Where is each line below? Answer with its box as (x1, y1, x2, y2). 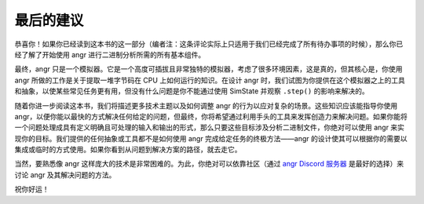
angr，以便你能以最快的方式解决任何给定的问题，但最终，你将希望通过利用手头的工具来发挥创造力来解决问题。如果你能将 (14, 111, 408, 121)
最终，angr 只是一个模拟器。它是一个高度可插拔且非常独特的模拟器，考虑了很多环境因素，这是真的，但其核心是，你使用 (14, 64, 403, 74)
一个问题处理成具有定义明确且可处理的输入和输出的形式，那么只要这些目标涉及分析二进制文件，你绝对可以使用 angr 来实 (14, 122, 404, 133)
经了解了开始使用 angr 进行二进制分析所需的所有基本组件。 (14, 49, 206, 59)
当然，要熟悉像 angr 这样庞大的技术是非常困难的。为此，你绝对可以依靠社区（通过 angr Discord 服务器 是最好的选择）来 (14, 159, 404, 169)
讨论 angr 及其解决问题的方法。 (14, 169, 116, 180)
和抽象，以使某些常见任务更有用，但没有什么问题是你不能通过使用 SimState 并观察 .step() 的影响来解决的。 (14, 86, 369, 96)
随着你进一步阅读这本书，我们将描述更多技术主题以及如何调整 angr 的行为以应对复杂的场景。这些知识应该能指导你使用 (14, 100, 398, 110)
